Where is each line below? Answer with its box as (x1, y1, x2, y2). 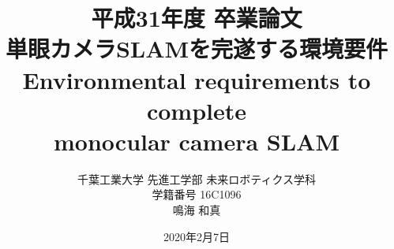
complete (146, 94, 247, 126)
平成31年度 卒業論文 (91, 2, 302, 34)
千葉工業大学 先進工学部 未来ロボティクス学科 (77, 170, 317, 187)
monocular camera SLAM (54, 124, 340, 157)
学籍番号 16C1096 (152, 186, 242, 203)
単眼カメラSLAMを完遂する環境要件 (5, 32, 388, 65)
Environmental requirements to (22, 63, 371, 95)
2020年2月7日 (163, 228, 230, 244)
